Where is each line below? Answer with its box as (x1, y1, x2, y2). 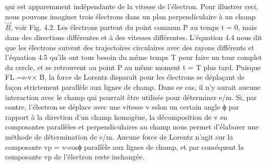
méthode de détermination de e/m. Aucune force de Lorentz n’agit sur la (5, 131, 233, 142)
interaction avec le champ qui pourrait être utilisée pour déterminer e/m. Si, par (5, 91, 257, 102)
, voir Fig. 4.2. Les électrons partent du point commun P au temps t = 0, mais (10, 22, 257, 32)
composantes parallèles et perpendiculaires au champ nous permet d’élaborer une (5, 121, 259, 132)
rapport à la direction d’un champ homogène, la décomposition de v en (5, 111, 227, 122)
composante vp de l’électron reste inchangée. (5, 151, 144, 162)
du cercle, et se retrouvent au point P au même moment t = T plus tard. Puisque (5, 61, 261, 72)
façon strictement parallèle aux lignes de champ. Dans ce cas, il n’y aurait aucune (5, 81, 260, 92)
